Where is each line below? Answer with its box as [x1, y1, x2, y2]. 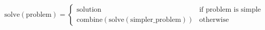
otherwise [199, 16, 229, 23]
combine [76, 16, 103, 23]
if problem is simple [199, 6, 261, 13]
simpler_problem [130, 16, 181, 23]
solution [76, 6, 102, 13]
